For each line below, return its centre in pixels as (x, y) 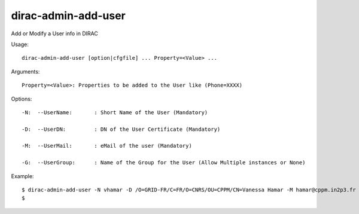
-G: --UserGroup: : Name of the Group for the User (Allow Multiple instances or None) (164, 163)
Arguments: (25, 71)
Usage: (20, 44)
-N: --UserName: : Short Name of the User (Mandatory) (115, 112)
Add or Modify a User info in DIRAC (54, 33)
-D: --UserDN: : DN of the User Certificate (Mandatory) (121, 129)
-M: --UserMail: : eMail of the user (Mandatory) (107, 146)
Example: (22, 176)
